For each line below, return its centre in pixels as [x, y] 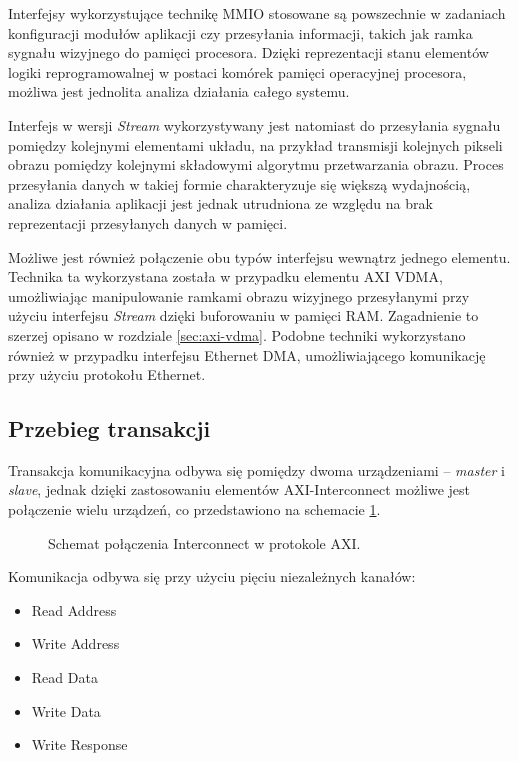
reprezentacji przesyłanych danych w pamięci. [148, 222]
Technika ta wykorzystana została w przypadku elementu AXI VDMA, [225, 276]
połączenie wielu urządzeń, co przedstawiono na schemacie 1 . [194, 509]
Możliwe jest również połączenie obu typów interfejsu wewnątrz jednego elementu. [259, 256]
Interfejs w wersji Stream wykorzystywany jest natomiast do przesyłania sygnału [254, 124]
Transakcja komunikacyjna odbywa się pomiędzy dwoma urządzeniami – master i [256, 469]
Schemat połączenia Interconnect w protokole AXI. [204, 542]
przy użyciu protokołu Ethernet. [107, 374]
